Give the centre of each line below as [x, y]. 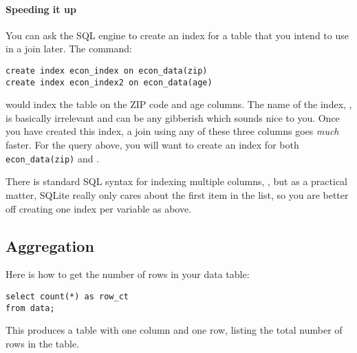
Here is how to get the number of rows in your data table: [128, 274]
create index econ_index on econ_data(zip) [107, 71]
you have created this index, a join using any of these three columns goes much [172, 131]
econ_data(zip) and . [53, 158]
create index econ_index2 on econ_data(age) [109, 82]
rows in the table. [43, 343]
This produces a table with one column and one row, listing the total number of [174, 330]
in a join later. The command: [69, 49]
